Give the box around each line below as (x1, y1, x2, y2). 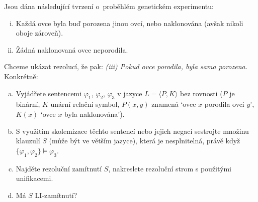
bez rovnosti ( (180, 88, 223, 98)
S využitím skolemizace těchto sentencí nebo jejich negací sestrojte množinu (16, 125, 249, 136)
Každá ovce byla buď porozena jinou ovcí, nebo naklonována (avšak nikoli (16, 18, 243, 28)
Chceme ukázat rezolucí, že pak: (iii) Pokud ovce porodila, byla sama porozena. (4, 61, 248, 72)
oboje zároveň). (16, 28, 63, 38)
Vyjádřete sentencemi (16, 88, 82, 98)
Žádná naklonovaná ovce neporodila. (16, 44, 128, 55)
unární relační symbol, (50, 99, 120, 109)
